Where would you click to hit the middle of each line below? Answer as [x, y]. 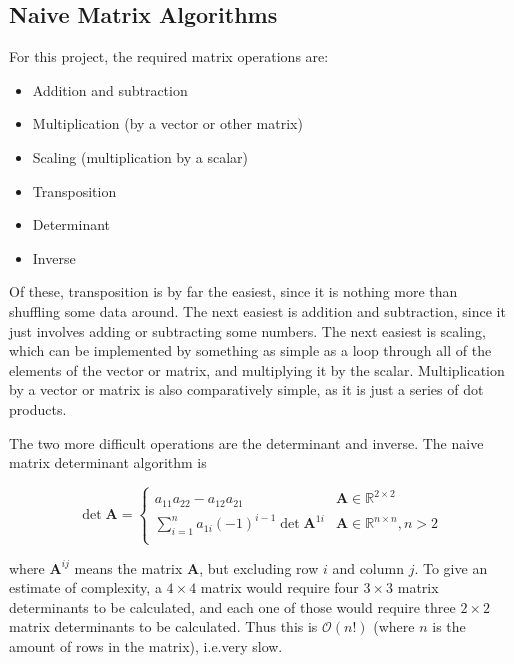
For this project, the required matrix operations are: [169, 56]
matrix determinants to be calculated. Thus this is [163, 626]
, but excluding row [259, 567]
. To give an [451, 567]
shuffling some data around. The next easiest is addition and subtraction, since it [257, 310]
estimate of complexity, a [85, 587]
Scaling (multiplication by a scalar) [140, 156]
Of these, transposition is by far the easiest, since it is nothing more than [233, 291]
